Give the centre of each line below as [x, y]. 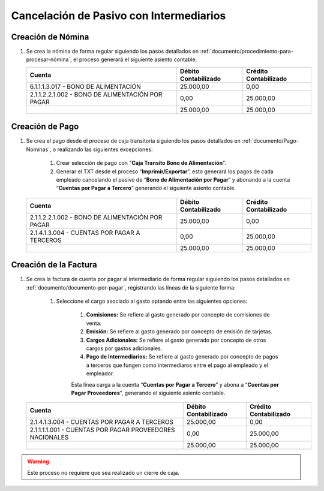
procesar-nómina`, [49, 59]
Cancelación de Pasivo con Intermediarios [118, 16]
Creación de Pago [45, 127]
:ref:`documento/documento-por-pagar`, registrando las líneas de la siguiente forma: [131, 287]
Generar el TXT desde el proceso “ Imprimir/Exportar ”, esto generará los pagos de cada [165, 171]
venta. [94, 323]
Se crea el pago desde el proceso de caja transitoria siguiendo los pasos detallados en [133, 141]
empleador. [100, 373]
